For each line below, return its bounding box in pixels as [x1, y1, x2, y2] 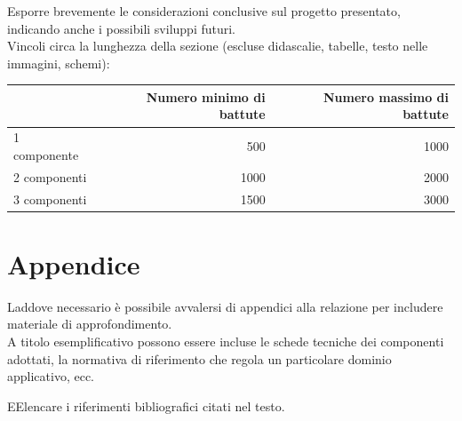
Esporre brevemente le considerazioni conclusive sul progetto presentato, [7, 2, 401, 20]
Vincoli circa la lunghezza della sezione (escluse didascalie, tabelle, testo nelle [7, 36, 428, 55]
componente [13, 145, 79, 163]
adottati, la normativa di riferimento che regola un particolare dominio [7, 349, 392, 368]
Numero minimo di [146, 87, 266, 106]
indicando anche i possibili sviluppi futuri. [7, 19, 236, 37]
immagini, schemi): [7, 53, 110, 72]
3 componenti [13, 189, 87, 208]
